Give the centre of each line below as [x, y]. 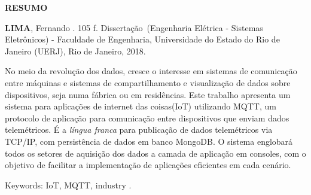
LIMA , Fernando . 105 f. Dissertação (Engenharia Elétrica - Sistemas [134, 27]
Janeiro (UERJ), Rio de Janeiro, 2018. [75, 51]
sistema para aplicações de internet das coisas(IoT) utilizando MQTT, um [141, 106]
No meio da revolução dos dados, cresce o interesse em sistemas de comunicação [151, 71]
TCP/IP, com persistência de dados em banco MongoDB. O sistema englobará [149, 141]
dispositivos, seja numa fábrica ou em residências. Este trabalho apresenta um [148, 94]
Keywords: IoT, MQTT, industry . [68, 185]
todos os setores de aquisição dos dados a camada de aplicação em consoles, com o [155, 153]
